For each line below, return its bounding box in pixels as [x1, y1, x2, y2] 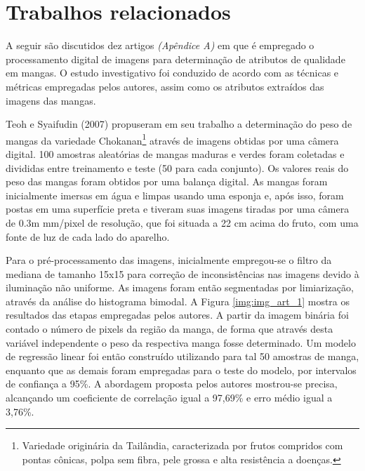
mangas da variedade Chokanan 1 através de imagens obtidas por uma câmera [6, 131, 339, 147]
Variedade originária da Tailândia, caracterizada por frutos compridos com [22, 438, 343, 453]
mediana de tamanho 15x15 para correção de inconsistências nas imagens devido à [6, 266, 359, 281]
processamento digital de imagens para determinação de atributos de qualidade [6, 51, 345, 66]
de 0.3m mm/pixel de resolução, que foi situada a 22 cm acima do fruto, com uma [6, 215, 359, 230]
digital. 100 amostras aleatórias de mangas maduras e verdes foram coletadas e [6, 146, 345, 161]
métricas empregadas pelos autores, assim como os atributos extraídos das [6, 79, 324, 93]
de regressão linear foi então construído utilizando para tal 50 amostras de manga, [6, 349, 359, 364]
